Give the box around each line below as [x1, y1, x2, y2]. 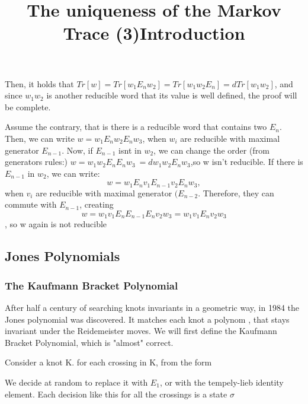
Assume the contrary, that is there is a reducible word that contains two [5, 120, 267, 133]
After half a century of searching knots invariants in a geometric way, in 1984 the [5, 301, 300, 313]
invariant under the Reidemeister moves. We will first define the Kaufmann [5, 325, 277, 337]
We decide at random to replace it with [5, 376, 148, 388]
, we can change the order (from [153, 144, 269, 156]
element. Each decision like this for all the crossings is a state [5, 387, 227, 400]
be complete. [5, 100, 51, 113]
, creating [79, 198, 114, 211]
